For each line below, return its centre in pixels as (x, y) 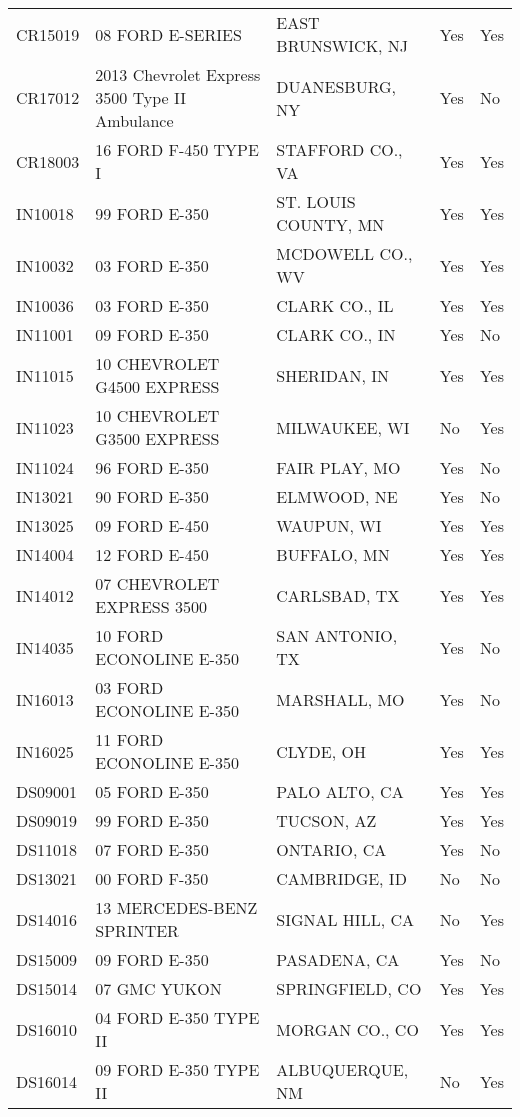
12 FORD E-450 (152, 554)
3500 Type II (140, 97)
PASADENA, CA (338, 959)
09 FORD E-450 (152, 525)
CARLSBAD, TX (338, 595)
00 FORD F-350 (152, 878)
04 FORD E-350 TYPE (177, 1017)
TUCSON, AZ (326, 820)
